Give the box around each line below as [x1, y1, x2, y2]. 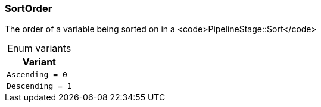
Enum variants [7, 42, 71, 55]
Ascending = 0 [7, 70, 67, 80]
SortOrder [5, 2, 52, 14]
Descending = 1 [7, 81, 72, 91]
